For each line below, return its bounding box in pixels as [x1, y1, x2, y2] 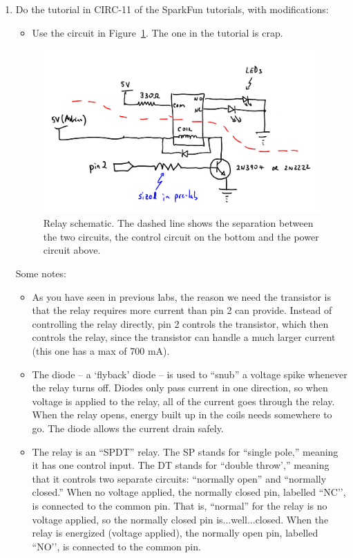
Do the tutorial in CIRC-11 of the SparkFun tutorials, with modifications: [15, 2, 329, 16]
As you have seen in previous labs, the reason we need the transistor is [32, 289, 331, 304]
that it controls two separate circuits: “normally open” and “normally [32, 471, 327, 485]
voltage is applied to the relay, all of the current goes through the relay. [32, 393, 335, 408]
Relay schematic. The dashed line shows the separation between [43, 216, 314, 230]
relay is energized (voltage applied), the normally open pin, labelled [32, 526, 318, 540]
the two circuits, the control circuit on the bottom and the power [43, 229, 319, 243]
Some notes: [15, 266, 66, 281]
